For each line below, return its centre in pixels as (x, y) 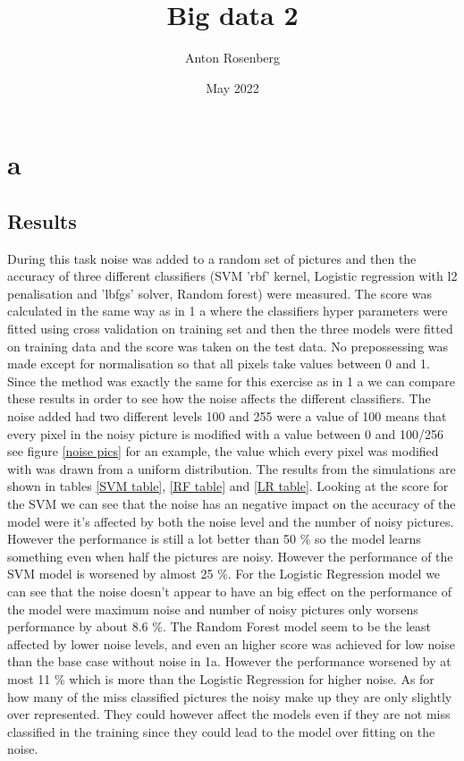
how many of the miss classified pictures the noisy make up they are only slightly (230, 696)
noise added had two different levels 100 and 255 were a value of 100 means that (227, 416)
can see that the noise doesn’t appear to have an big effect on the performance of (229, 591)
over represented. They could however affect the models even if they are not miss (229, 714)
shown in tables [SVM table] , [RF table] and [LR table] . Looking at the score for (228, 486)
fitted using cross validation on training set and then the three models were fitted (230, 329)
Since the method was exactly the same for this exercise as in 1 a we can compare (231, 380)
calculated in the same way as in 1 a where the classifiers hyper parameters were (228, 311)
